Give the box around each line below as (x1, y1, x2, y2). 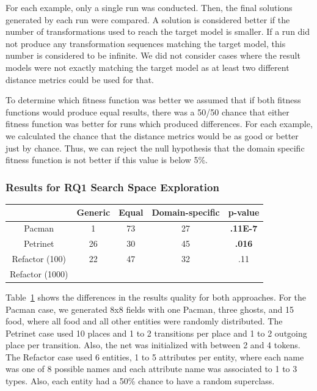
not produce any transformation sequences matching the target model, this (5, 37, 286, 49)
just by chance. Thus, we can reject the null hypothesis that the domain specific (5, 141, 305, 154)
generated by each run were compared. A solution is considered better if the (5, 13, 290, 26)
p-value (228, 206, 260, 219)
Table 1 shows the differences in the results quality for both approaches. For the (5, 290, 307, 303)
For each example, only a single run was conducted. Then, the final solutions (5, 1, 293, 13)
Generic (76, 206, 111, 219)
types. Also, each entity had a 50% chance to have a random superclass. (5, 375, 275, 387)
